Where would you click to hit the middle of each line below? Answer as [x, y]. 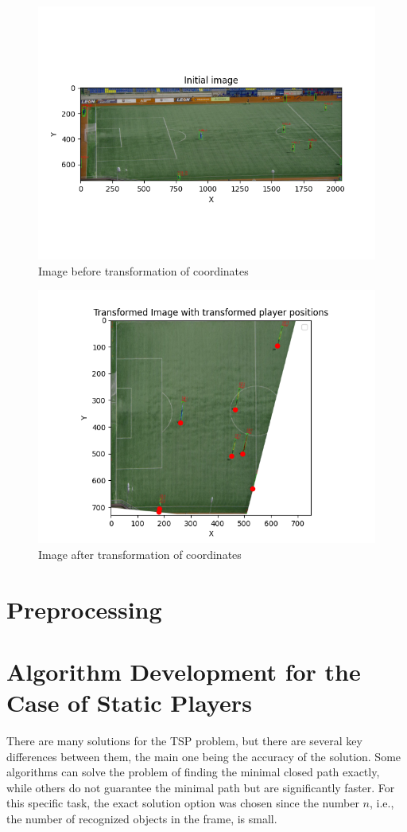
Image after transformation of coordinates [140, 554]
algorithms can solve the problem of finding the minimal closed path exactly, [193, 772]
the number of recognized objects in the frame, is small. [142, 819]
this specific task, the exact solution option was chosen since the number [183, 803]
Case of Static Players [129, 703]
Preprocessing [84, 609]
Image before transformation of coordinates [143, 270]
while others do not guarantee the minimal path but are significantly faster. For [201, 787]
